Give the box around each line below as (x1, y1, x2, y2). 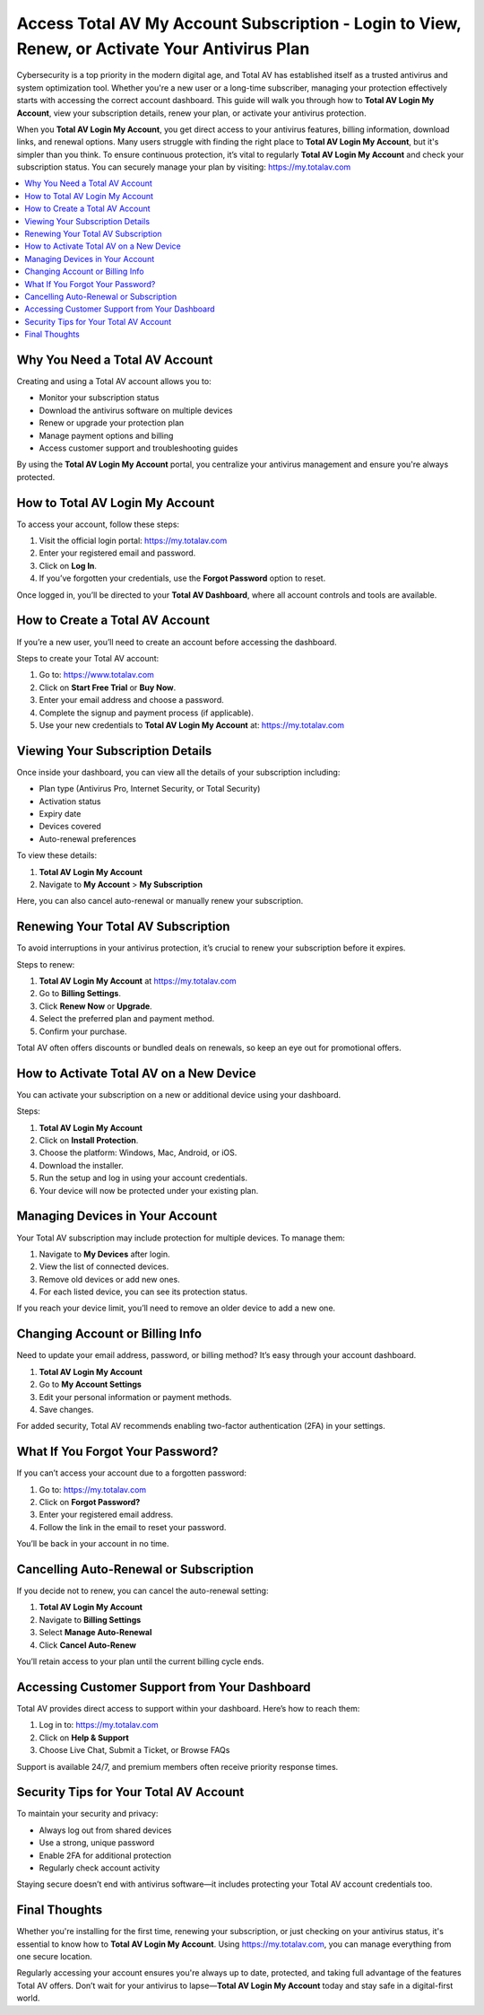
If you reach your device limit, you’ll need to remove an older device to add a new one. (16, 1302, 336, 1314)
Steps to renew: (16, 959, 75, 969)
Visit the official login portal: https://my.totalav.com (39, 535, 228, 547)
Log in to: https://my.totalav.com (39, 1720, 159, 1730)
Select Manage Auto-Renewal (39, 1627, 152, 1638)
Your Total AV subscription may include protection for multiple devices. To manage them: (16, 1232, 345, 1243)
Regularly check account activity (39, 1862, 160, 1873)
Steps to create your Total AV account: (16, 653, 160, 663)
